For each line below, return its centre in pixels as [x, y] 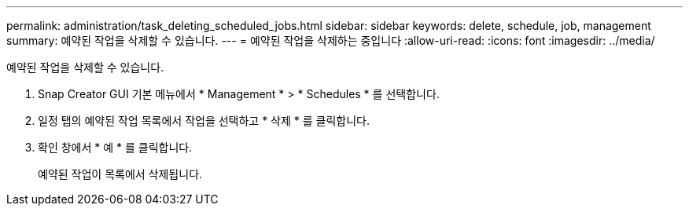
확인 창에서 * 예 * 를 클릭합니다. [115, 147]
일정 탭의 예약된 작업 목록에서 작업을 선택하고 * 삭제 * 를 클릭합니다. [204, 121]
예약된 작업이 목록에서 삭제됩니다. [120, 174]
